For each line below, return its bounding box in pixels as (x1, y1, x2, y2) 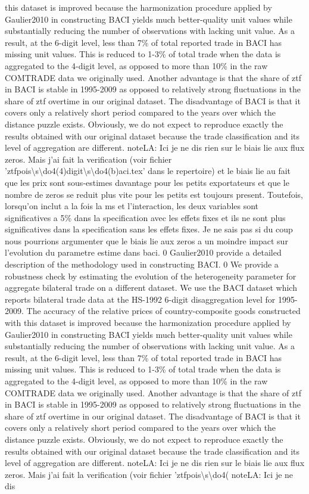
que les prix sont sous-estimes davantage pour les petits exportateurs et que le (5, 176, 289, 188)
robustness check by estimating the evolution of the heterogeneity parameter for (5, 269, 296, 282)
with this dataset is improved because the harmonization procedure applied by (5, 316, 291, 329)
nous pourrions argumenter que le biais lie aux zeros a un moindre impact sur (5, 234, 288, 247)
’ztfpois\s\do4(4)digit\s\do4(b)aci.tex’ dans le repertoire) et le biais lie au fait (5, 164, 291, 177)
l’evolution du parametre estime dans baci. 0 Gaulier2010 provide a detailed (5, 246, 282, 259)
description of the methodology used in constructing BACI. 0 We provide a (5, 258, 279, 271)
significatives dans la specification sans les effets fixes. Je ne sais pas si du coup (5, 223, 293, 235)
